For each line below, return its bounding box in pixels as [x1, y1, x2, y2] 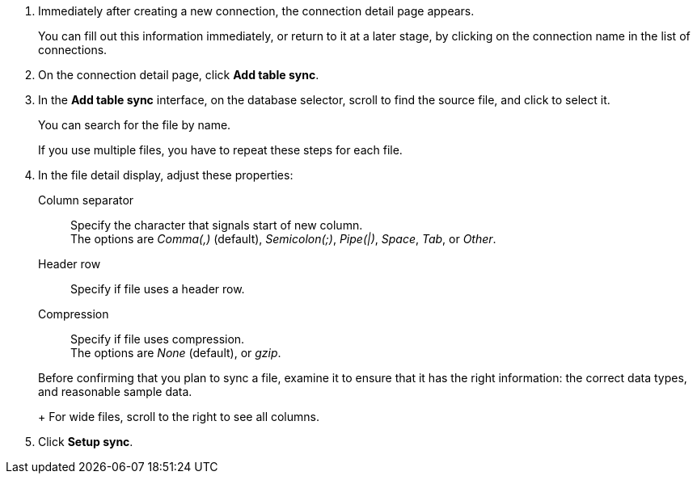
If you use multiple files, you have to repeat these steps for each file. [38, 143, 403, 157]
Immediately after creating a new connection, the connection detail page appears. [38, 4, 475, 18]
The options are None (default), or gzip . [70, 346, 281, 360]
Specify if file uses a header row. [70, 282, 245, 296]
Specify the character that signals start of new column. [70, 218, 363, 232]
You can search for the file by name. [38, 118, 231, 132]
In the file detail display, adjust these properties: [38, 168, 294, 182]
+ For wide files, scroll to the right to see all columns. [38, 410, 319, 423]
